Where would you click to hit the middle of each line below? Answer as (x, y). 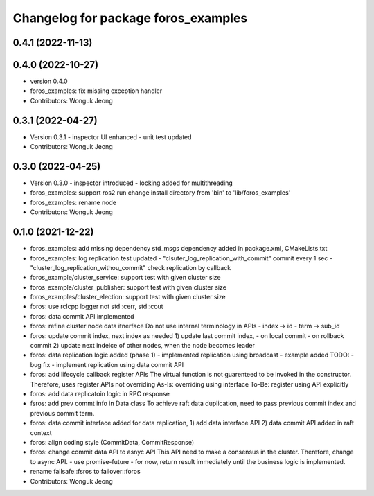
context (41, 432)
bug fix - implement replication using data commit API (107, 364)
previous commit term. (62, 413)
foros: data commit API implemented (82, 316)
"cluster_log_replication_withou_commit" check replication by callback (131, 267)
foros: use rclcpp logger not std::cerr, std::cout (97, 307)
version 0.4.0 (49, 81)
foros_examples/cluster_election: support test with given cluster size (128, 297)
